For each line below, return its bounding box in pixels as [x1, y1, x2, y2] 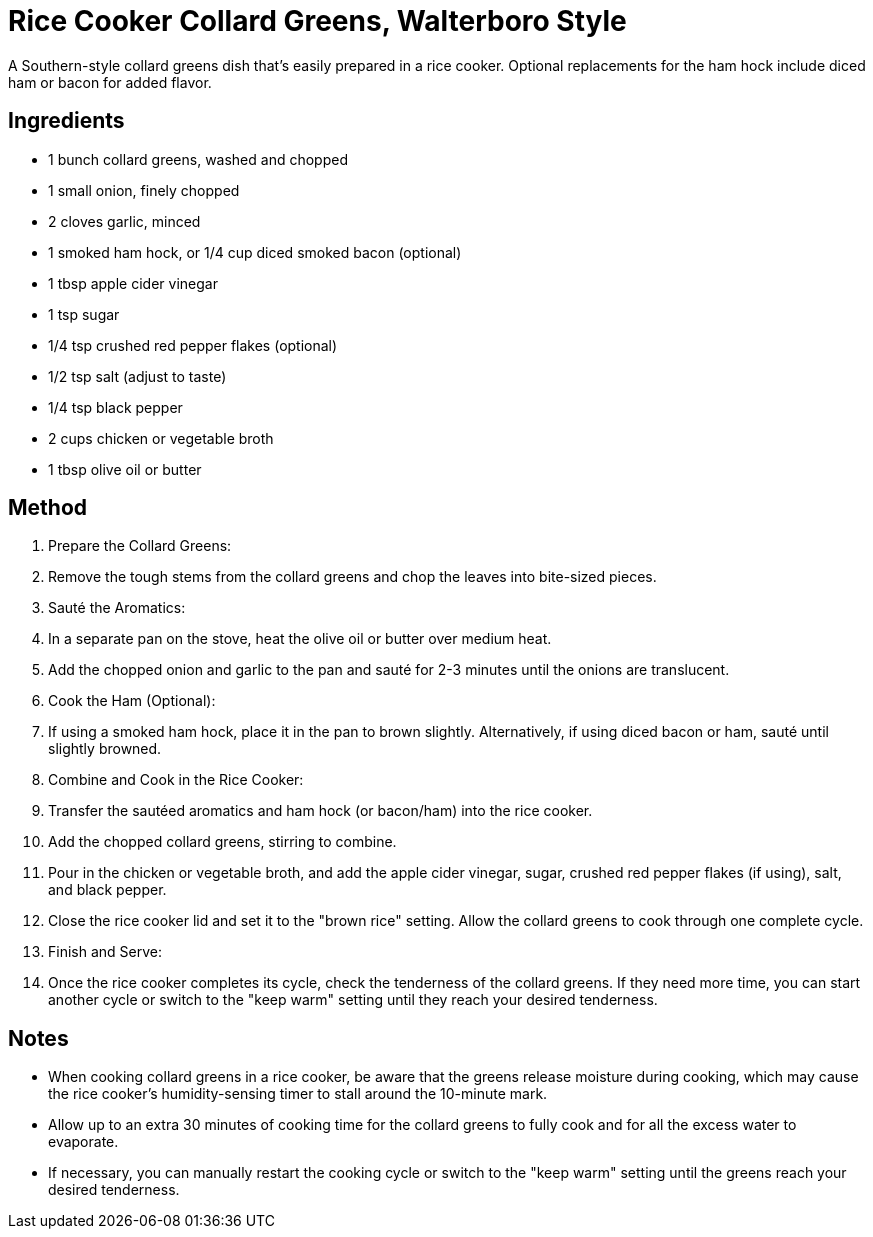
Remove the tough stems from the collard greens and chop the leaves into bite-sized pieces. [48, 568, 657, 586]
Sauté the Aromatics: [48, 599, 186, 617]
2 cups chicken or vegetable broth [48, 429, 274, 447]
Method [8, 495, 88, 521]
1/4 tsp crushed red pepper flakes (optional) [48, 336, 338, 354]
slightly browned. [48, 740, 162, 758]
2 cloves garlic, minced [48, 212, 201, 230]
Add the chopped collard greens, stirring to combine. [48, 833, 397, 851]
